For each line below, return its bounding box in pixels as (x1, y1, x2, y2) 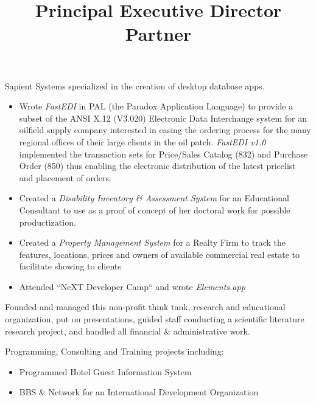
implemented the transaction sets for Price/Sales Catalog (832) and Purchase (19, 147, 308, 160)
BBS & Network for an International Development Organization (19, 386, 259, 398)
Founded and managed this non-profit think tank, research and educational (5, 300, 286, 313)
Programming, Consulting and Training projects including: (5, 345, 224, 358)
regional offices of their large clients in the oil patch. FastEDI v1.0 (19, 135, 266, 148)
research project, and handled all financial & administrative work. (5, 324, 250, 337)
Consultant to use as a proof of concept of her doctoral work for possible (19, 203, 290, 216)
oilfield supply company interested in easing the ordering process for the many (19, 123, 311, 136)
